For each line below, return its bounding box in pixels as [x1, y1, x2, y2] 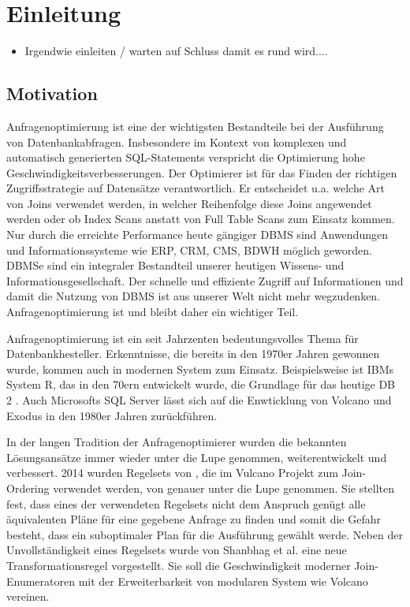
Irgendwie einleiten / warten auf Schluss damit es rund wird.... [24, 43, 328, 59]
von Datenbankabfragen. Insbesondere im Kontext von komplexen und [6, 133, 347, 150]
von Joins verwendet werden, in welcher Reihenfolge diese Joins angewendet [6, 195, 372, 211]
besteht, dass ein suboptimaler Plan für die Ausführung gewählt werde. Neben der [6, 526, 403, 542]
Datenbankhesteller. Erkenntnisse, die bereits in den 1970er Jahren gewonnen [6, 345, 380, 362]
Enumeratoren [6, 572, 76, 589]
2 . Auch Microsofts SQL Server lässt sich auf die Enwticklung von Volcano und [6, 392, 392, 408]
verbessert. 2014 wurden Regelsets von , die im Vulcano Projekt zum [6, 464, 338, 481]
